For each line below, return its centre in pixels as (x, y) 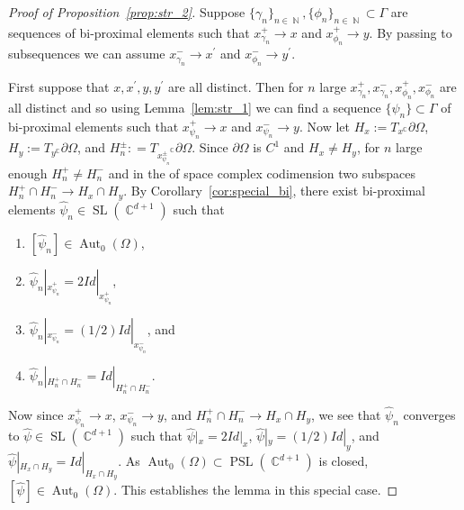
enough (28, 173)
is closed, (344, 461)
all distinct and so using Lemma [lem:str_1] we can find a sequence (195, 107)
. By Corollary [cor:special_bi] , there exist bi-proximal (275, 191)
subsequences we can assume (87, 54)
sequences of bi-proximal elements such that (129, 32)
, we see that (346, 414)
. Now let (324, 126)
